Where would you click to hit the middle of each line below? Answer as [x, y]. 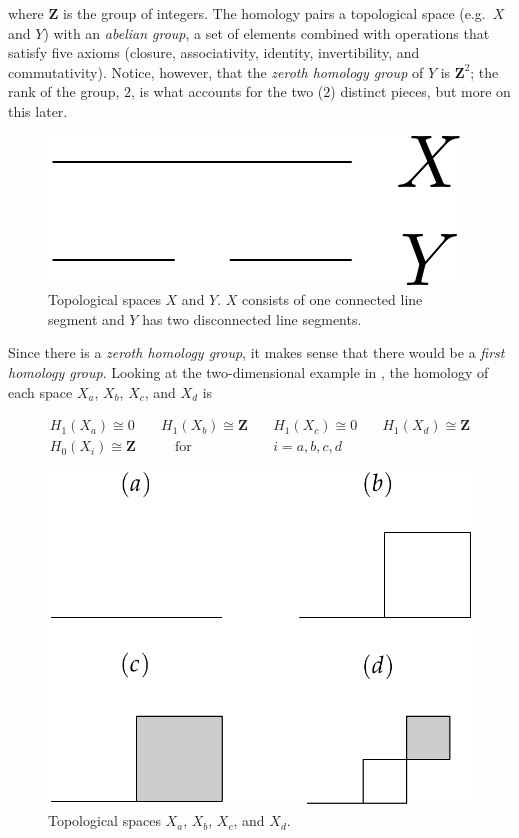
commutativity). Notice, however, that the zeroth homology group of [216, 71]
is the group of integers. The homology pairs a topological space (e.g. [274, 13]
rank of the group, [64, 91]
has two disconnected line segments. [252, 318]
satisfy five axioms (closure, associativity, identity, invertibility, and [214, 52]
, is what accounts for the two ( [227, 91]
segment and [86, 318]
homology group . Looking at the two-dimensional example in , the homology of [248, 371]
